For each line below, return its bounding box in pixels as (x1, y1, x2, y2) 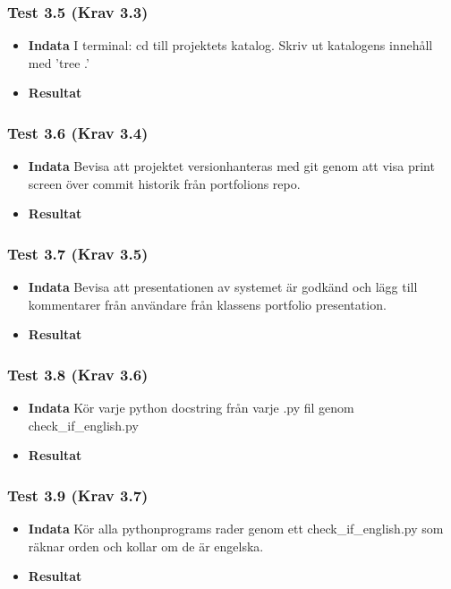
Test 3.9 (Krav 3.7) (7, 483, 149, 506)
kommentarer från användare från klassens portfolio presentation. (28, 294, 387, 313)
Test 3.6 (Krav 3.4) (7, 121, 149, 143)
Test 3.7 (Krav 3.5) (7, 242, 149, 264)
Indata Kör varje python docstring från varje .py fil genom (28, 398, 354, 417)
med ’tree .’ (28, 53, 89, 72)
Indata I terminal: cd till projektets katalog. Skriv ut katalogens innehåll (28, 36, 433, 55)
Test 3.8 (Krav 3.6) (7, 363, 149, 385)
